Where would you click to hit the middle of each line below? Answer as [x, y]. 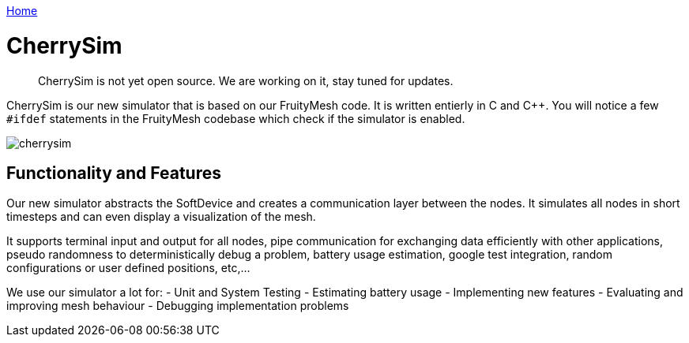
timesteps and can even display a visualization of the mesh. [161, 217]
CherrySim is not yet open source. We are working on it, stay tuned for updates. [246, 80]
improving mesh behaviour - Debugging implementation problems [178, 306]
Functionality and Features [114, 173]
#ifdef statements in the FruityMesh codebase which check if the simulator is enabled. [236, 118]
